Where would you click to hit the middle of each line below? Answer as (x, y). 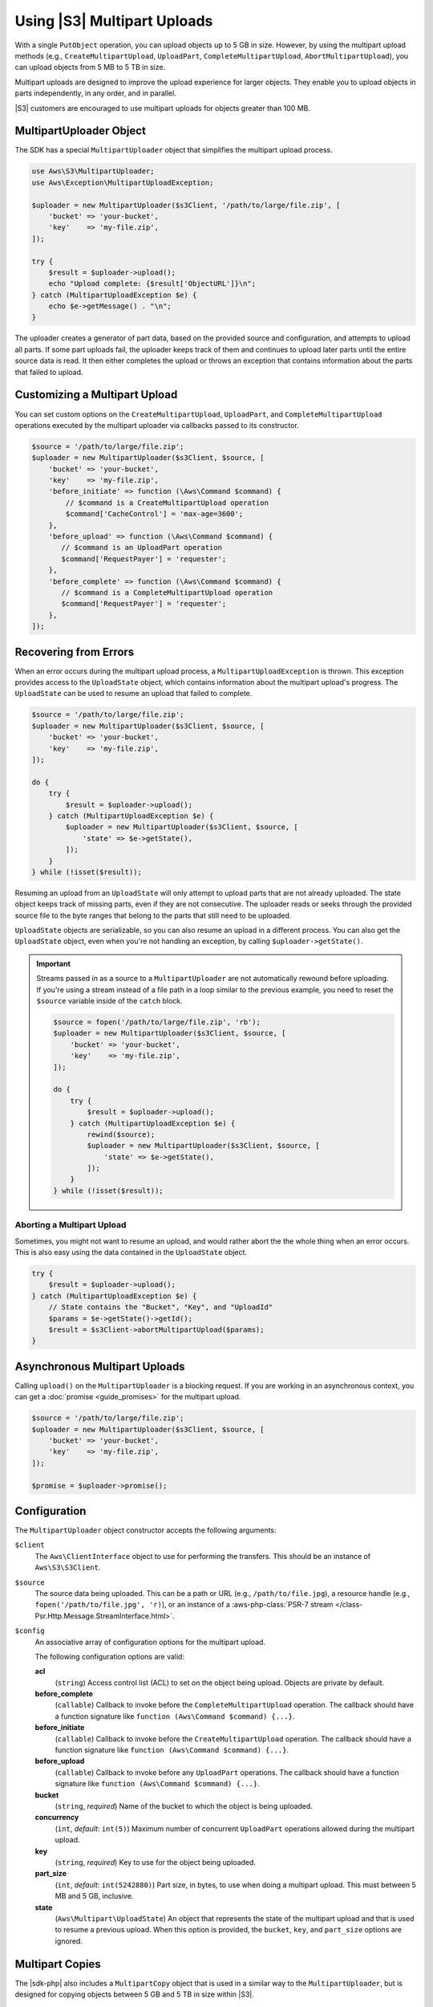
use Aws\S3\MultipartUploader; (93, 171)
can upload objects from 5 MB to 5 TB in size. (90, 67)
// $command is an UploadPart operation (142, 548)
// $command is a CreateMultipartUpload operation (167, 503)
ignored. (69, 1941)
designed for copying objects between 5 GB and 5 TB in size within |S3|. (134, 1994)
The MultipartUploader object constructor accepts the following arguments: (146, 1530)
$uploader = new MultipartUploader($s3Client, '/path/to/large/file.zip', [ (186, 205)
